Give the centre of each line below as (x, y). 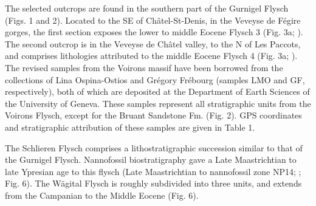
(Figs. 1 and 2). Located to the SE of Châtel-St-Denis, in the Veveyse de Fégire (153, 20)
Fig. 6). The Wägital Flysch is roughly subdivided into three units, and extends (153, 183)
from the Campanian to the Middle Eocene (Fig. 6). (102, 195)
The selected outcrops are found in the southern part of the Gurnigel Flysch (147, 8)
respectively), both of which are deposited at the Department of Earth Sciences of (157, 91)
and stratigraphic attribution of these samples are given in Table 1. (130, 127)
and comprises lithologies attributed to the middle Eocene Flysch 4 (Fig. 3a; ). (151, 56)
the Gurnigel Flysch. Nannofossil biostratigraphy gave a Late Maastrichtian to (151, 160)
